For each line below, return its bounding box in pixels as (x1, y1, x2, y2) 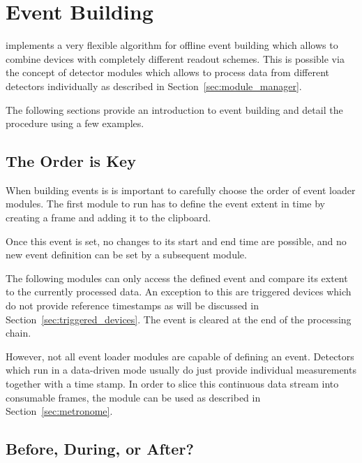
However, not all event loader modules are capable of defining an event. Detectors (6, 348, 354, 363)
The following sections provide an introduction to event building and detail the (6, 102, 343, 117)
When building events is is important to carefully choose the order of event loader (6, 182, 356, 197)
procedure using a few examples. (6, 116, 144, 131)
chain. (6, 325, 31, 340)
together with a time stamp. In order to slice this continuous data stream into (6, 376, 339, 391)
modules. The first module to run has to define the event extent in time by (6, 196, 326, 211)
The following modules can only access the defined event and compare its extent (6, 270, 348, 285)
